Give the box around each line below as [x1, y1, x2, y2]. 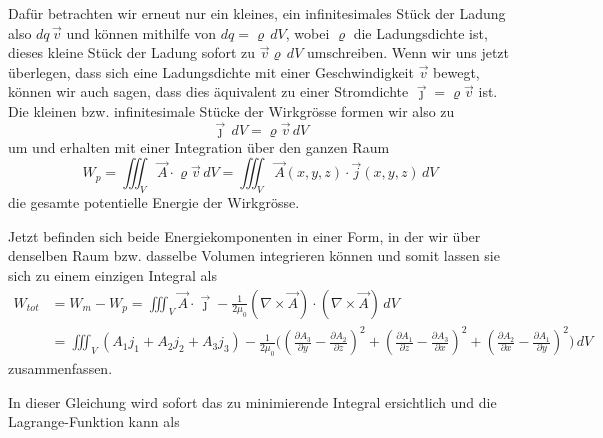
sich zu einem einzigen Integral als [8, 264, 217, 285]
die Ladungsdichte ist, [353, 22, 488, 43]
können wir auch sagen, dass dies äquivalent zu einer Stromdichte [8, 81, 409, 102]
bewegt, [433, 61, 480, 82]
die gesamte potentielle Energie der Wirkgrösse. [8, 192, 300, 213]
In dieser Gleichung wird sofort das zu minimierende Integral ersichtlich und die [8, 391, 497, 412]
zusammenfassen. [8, 358, 113, 379]
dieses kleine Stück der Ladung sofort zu [8, 42, 256, 63]
